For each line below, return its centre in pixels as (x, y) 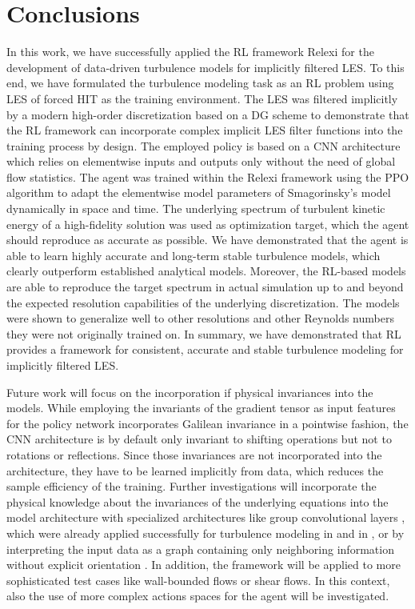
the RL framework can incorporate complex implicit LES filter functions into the (205, 130)
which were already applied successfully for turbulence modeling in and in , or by (206, 533)
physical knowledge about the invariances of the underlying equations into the (198, 501)
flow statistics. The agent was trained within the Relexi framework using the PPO (208, 176)
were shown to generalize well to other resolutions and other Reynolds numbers (200, 318)
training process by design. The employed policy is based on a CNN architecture (204, 145)
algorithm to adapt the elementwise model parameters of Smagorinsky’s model (199, 192)
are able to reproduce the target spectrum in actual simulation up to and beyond (205, 287)
